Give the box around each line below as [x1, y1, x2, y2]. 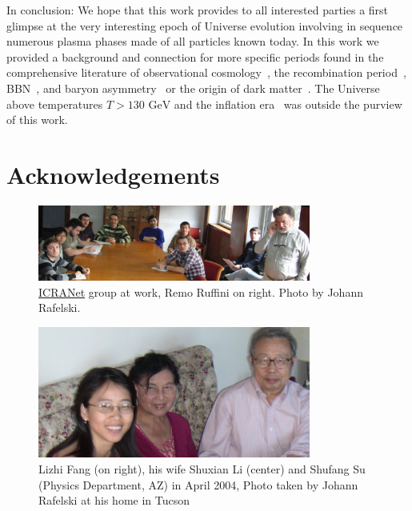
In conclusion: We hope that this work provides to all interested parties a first [6, 2, 389, 18]
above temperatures [6, 95, 103, 112]
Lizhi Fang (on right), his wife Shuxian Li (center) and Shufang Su [38, 460, 366, 477]
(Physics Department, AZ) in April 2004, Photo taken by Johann [38, 476, 358, 493]
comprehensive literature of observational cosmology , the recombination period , [6, 64, 406, 81]
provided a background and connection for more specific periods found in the [6, 48, 384, 65]
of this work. [6, 111, 68, 128]
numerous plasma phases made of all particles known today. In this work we [6, 33, 379, 50]
